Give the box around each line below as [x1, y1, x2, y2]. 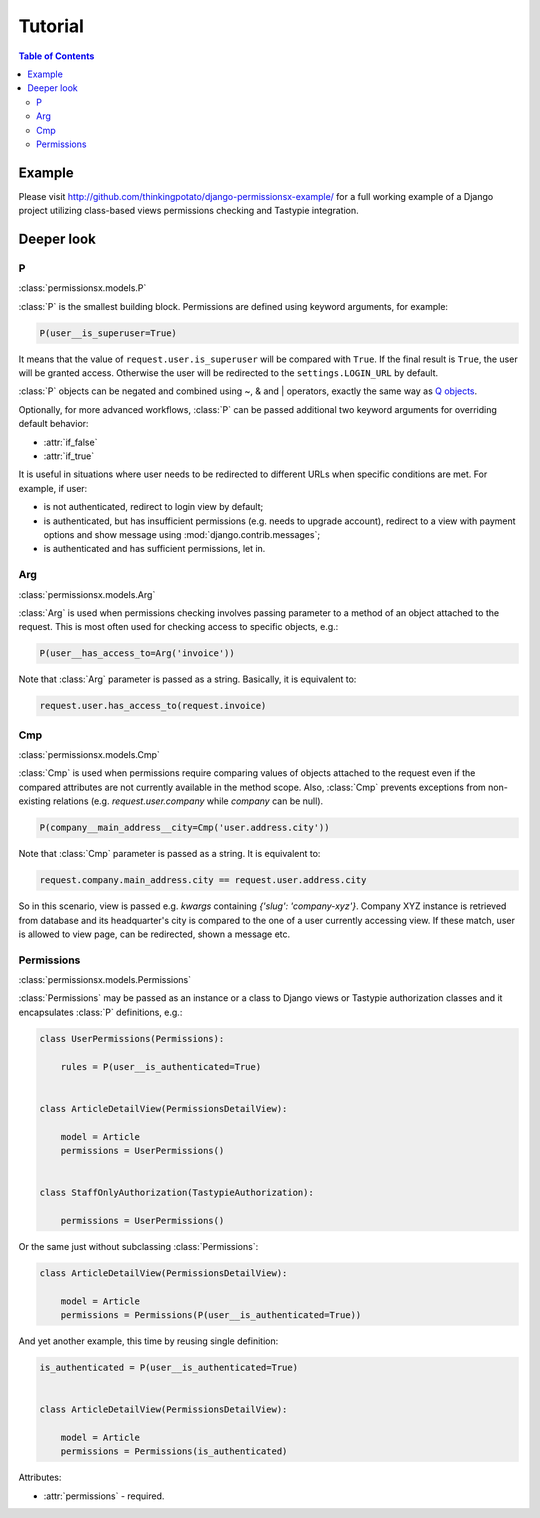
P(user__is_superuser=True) [39, 327, 177, 339]
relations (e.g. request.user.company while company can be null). [53, 795, 324, 807]
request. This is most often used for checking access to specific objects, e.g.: [18, 621, 339, 633]
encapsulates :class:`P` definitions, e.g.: [18, 1006, 183, 1018]
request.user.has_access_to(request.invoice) [39, 700, 267, 712]
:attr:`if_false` [43, 436, 98, 448]
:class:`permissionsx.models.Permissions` [18, 974, 192, 986]
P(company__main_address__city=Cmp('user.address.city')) [39, 822, 330, 834]
